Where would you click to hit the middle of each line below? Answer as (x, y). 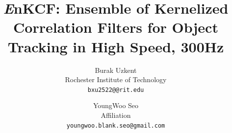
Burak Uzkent (116, 70)
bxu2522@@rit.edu (116, 90)
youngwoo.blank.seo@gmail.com (116, 125)
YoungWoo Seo (116, 105)
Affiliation (116, 115)
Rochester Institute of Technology (116, 79)
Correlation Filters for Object (116, 27)
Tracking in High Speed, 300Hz (116, 46)
